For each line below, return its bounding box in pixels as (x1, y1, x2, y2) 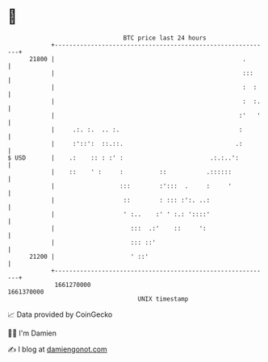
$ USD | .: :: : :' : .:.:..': (7, 153, 240, 162)
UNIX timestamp (137, 294, 189, 303)
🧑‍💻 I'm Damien (7, 328, 57, 338)
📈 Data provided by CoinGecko (7, 310, 113, 319)
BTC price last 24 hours (123, 34, 207, 42)
